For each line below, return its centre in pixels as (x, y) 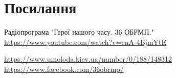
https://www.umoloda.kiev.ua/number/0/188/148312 (88, 59)
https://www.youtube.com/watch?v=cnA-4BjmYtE (85, 42)
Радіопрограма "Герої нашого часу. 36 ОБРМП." (79, 32)
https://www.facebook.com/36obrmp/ (64, 69)
